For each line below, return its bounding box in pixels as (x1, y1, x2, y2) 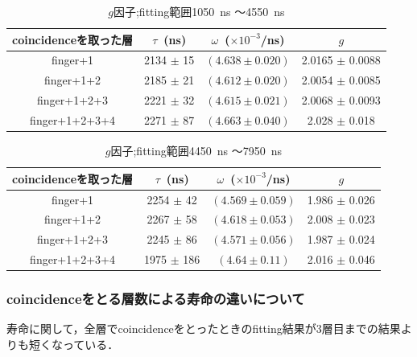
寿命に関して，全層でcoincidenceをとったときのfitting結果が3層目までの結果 (6, 320, 401, 337)
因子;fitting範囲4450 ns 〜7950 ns (110, 142, 282, 159)
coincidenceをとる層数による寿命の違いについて (6, 289, 305, 309)
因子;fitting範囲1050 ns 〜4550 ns (113, 3, 285, 19)
